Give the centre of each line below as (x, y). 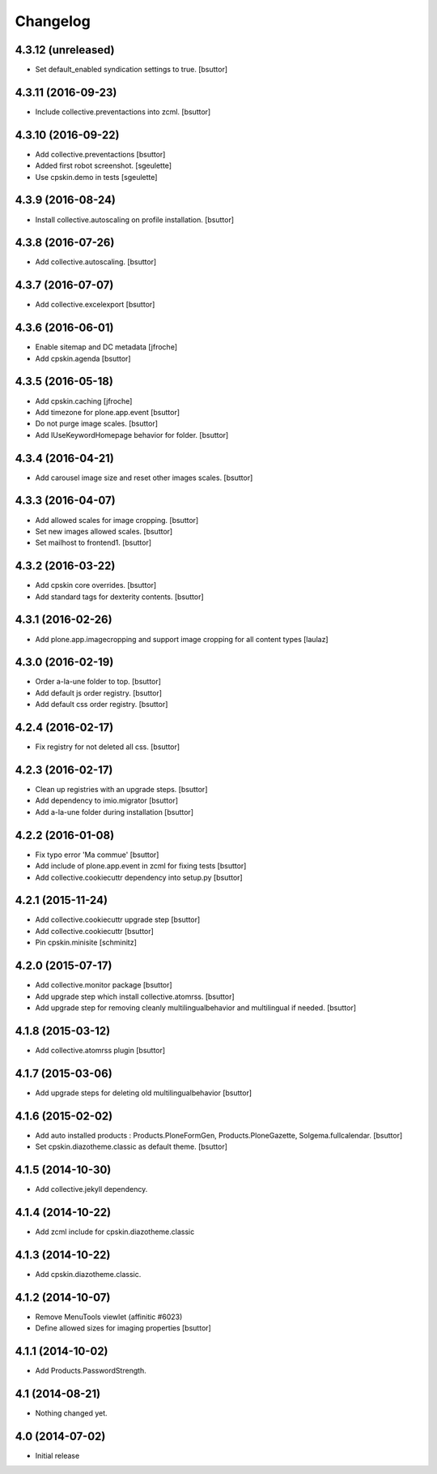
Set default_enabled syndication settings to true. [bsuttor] (132, 70)
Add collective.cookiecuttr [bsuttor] (94, 931)
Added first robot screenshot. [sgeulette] (103, 165)
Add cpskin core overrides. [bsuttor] (96, 585)
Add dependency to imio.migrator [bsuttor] (106, 801)
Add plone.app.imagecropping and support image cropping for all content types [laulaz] (182, 639)
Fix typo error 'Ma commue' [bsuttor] (97, 855)
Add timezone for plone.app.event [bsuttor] (108, 412)
